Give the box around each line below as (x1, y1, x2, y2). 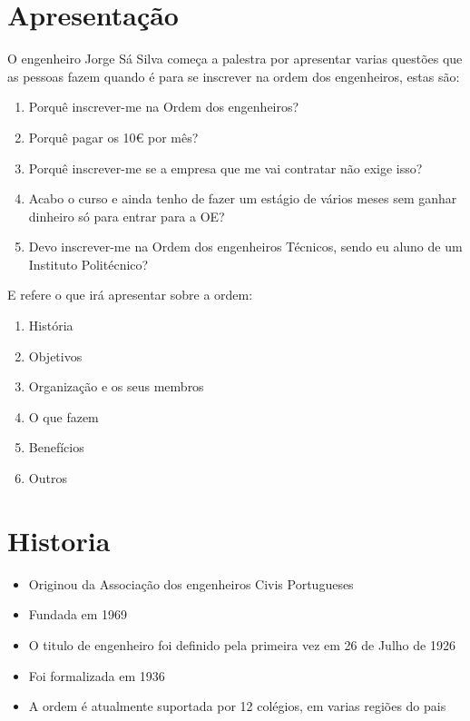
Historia (7, 521, 111, 558)
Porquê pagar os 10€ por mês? (28, 127, 199, 146)
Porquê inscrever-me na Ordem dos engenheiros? (28, 97, 299, 116)
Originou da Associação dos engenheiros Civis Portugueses (28, 574, 354, 593)
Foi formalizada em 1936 (28, 666, 165, 685)
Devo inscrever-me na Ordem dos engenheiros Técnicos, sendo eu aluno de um (28, 237, 463, 256)
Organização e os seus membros (28, 377, 204, 396)
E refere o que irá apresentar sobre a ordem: (7, 285, 253, 304)
